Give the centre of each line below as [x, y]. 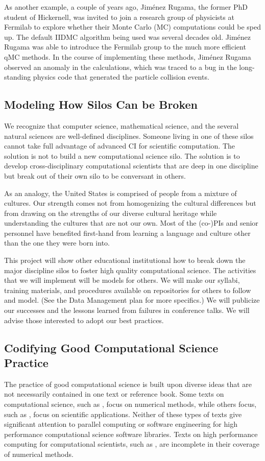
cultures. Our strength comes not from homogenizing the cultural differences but [130, 203]
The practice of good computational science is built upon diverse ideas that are [128, 384]
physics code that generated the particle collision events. [121, 77]
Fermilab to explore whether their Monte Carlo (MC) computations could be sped [133, 27]
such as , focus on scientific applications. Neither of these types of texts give [123, 414]
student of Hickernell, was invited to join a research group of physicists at [119, 17]
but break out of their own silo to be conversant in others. [95, 175]
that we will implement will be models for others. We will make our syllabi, [122, 280]
